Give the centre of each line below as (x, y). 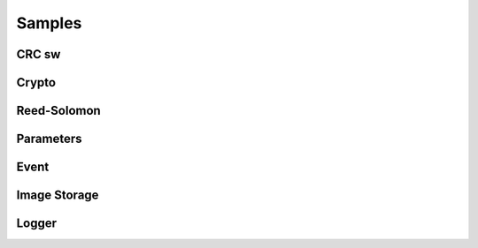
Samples (49, 23)
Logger (37, 224)
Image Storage (58, 195)
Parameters (49, 139)
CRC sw (39, 54)
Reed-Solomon (58, 111)
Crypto (36, 83)
